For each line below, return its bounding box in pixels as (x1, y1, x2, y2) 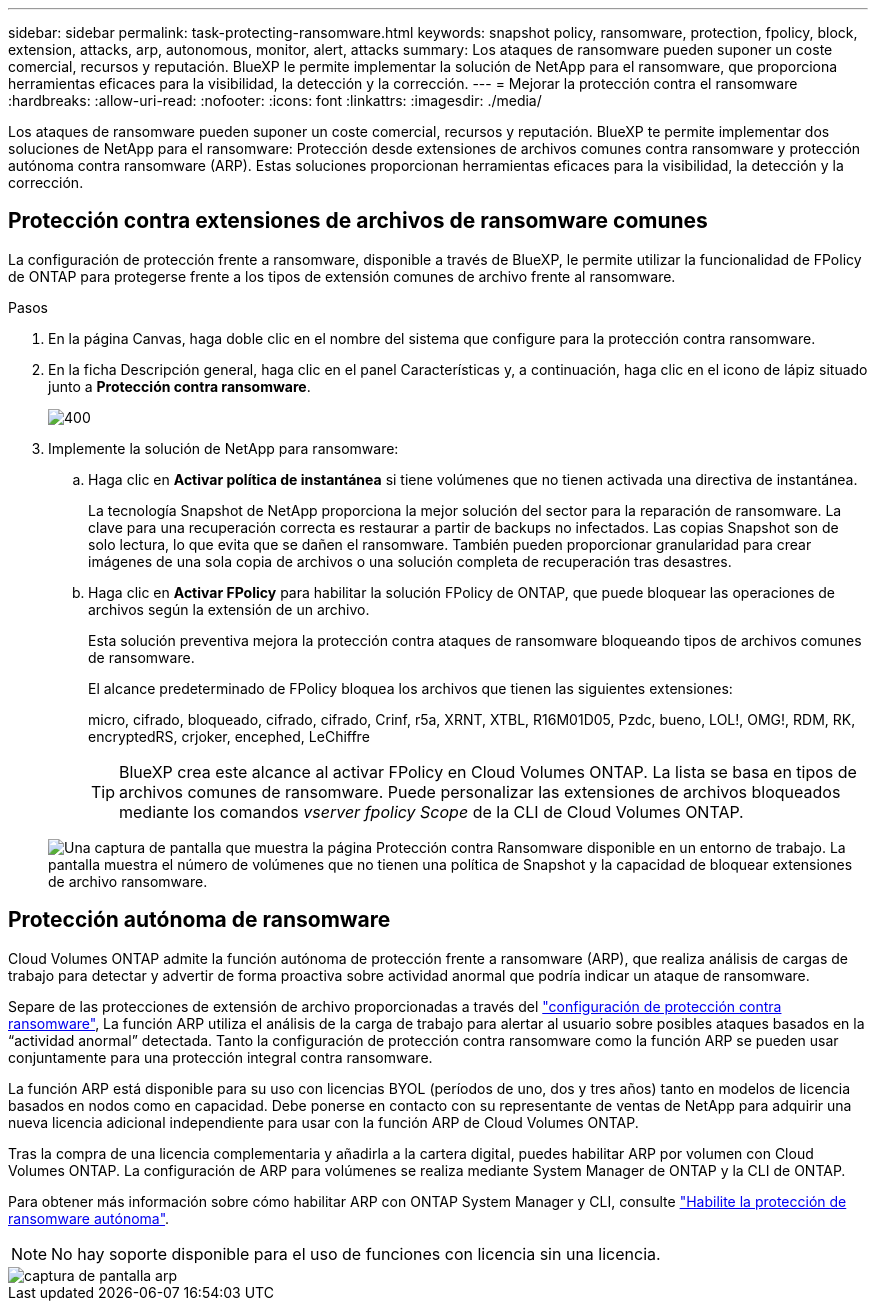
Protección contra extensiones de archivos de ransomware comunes (8, 208, 708, 234)
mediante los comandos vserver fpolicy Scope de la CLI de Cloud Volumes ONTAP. (119, 801, 744, 822)
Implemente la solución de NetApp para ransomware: (48, 439, 399, 457)
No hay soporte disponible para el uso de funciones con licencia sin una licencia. (51, 1243, 661, 1264)
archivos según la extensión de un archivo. (88, 600, 370, 618)
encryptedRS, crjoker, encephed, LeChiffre (88, 727, 370, 745)
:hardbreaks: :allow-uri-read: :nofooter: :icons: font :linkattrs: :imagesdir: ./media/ (8, 92, 542, 109)
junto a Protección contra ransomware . (48, 377, 311, 395)
